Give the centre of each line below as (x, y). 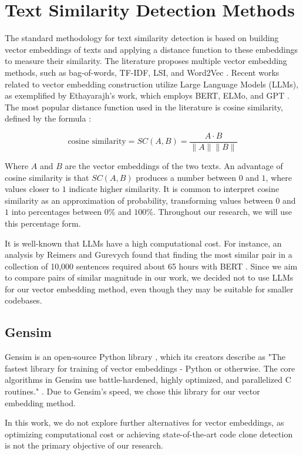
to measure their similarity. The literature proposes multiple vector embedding (146, 61)
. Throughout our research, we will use (222, 212)
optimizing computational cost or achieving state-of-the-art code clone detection (149, 434)
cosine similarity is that (47, 177)
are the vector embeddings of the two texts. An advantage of (174, 165)
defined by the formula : (48, 118)
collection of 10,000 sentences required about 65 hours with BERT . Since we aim (151, 266)
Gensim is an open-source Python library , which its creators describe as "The (145, 357)
